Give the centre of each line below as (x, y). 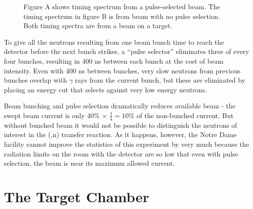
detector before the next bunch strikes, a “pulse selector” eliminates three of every (127, 51)
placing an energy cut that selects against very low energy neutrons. (106, 89)
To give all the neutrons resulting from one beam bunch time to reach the (114, 42)
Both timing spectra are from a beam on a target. (98, 26)
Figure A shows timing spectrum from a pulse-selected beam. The (122, 6)
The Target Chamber (77, 196)
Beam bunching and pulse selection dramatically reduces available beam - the (120, 106)
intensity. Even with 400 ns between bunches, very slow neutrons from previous (122, 70)
